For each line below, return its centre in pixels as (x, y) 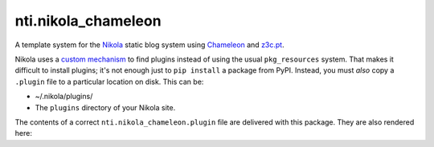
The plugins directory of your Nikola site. (105, 107)
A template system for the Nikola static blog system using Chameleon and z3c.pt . (149, 45)
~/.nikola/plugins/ (64, 97)
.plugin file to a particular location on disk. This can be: (109, 81)
